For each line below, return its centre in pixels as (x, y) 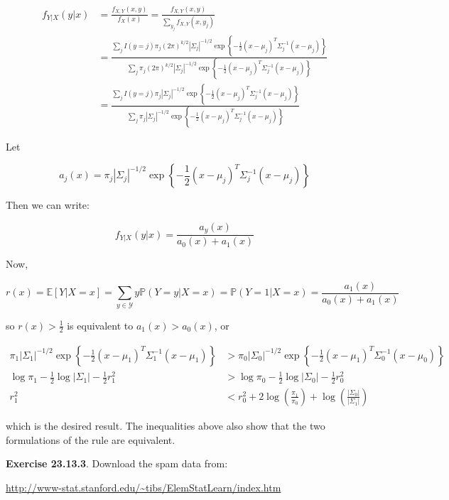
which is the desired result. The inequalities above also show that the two (166, 425)
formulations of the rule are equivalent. (91, 439)
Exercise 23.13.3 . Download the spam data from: (117, 463)
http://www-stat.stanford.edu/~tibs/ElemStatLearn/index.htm (144, 487)
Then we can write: (48, 205)
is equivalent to (100, 325)
